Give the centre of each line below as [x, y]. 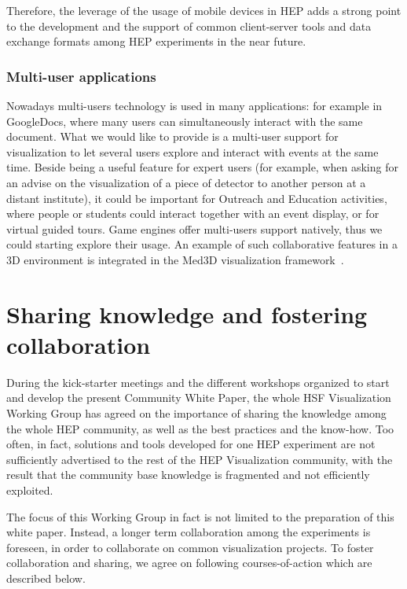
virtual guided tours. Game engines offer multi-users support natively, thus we [194, 228]
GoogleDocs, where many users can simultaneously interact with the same [185, 121]
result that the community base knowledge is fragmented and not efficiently [188, 475]
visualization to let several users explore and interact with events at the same [192, 151]
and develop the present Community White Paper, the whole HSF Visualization [199, 398]
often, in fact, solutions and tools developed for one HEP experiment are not [191, 444]
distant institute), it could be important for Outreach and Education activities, [197, 198]
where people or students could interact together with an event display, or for [193, 214]
